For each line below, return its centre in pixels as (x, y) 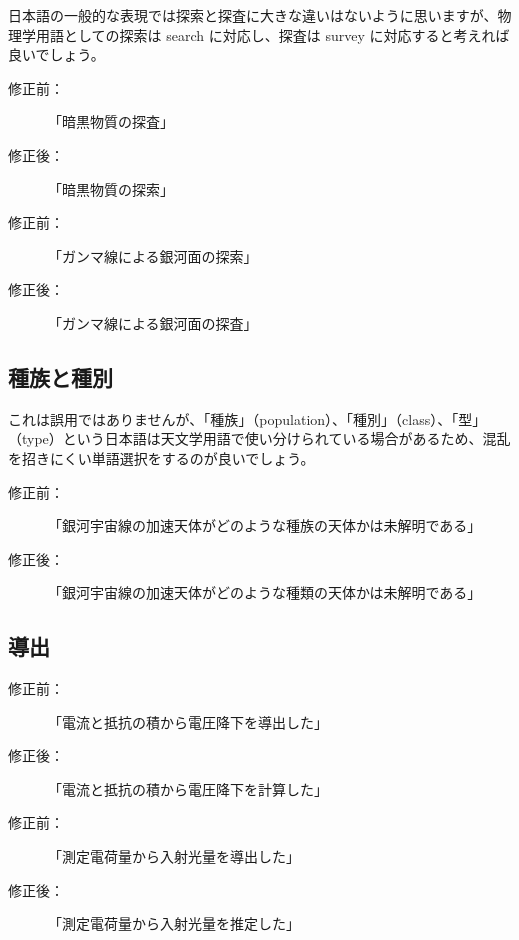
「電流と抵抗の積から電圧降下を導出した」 (188, 721)
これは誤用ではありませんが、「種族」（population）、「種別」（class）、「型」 (247, 418)
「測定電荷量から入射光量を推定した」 (174, 923)
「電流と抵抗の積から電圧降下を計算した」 (188, 788)
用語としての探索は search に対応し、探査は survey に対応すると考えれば (272, 34)
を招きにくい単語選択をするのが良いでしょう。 (161, 457)
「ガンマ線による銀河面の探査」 (153, 322)
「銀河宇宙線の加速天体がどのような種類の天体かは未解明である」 (265, 592)
